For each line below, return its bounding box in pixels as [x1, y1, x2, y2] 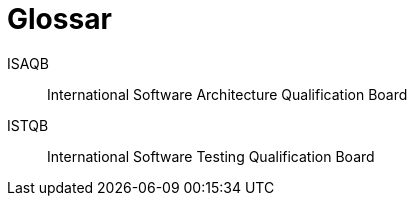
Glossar [7, 2, 112, 36]
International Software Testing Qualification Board [47, 147, 375, 165]
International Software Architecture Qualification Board [47, 85, 408, 103]
